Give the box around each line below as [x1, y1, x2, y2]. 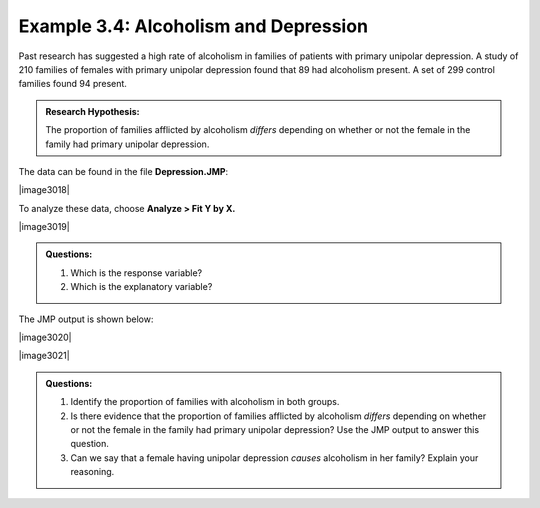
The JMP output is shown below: [18, 313, 154, 325]
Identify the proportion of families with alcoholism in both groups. [70, 396, 340, 408]
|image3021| [18, 350, 70, 362]
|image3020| [18, 331, 72, 344]
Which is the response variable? [70, 266, 203, 279]
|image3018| [18, 184, 70, 196]
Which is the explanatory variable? [70, 281, 213, 293]
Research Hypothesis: [45, 105, 140, 117]
